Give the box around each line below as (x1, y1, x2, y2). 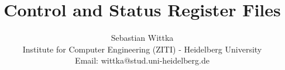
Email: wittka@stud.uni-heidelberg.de (75, 54, 210, 66)
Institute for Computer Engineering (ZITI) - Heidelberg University (22, 43, 262, 55)
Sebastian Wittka (111, 32, 174, 44)
